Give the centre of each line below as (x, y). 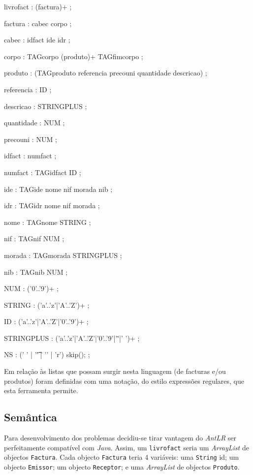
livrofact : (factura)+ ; (38, 6)
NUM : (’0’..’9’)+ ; (31, 288)
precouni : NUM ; (31, 139)
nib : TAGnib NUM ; (36, 272)
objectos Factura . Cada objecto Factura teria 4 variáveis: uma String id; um (122, 457)
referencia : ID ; (28, 89)
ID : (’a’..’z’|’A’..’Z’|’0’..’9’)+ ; (46, 321)
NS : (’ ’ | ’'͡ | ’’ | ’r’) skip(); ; (47, 354)
